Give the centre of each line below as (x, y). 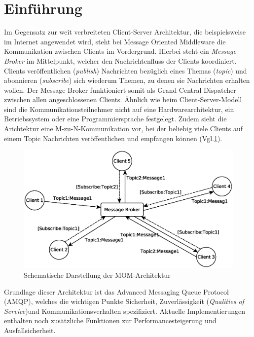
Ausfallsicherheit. (30, 330)
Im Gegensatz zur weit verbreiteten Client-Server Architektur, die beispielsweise (125, 32)
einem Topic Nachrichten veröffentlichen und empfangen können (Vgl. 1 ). (113, 138)
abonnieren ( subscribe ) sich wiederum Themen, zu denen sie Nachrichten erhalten (127, 80)
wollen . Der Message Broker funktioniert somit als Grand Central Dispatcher (120, 90)
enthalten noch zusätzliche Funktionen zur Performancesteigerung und (110, 320)
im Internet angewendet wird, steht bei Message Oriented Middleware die (115, 41)
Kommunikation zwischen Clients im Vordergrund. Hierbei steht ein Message (120, 51)
